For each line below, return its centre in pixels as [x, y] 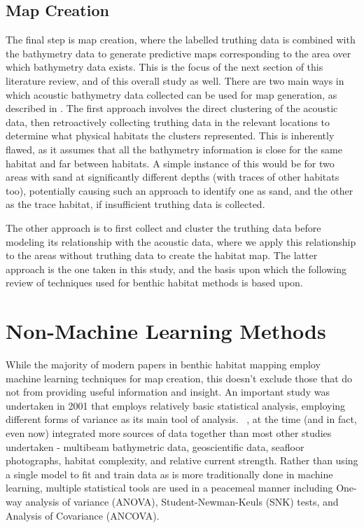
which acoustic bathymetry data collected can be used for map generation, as [171, 94]
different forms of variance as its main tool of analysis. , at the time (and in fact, [181, 419]
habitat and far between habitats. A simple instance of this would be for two [170, 163]
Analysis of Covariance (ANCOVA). [83, 515]
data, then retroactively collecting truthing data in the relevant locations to [168, 121]
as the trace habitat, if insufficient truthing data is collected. [135, 204]
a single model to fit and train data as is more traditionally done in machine [169, 474]
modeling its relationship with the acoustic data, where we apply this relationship [181, 241]
